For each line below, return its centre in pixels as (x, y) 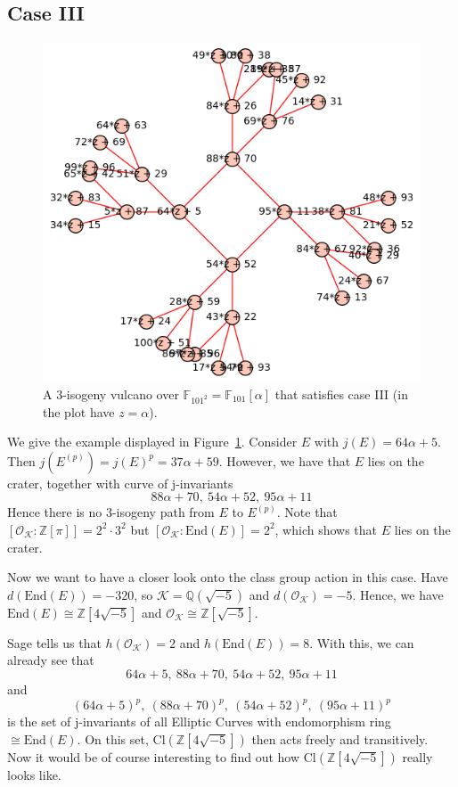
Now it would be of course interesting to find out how (154, 756)
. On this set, (113, 738)
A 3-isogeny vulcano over (111, 393)
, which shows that (326, 529)
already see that (51, 660)
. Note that (307, 512)
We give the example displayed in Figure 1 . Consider (152, 442)
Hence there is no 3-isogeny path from (111, 512)
